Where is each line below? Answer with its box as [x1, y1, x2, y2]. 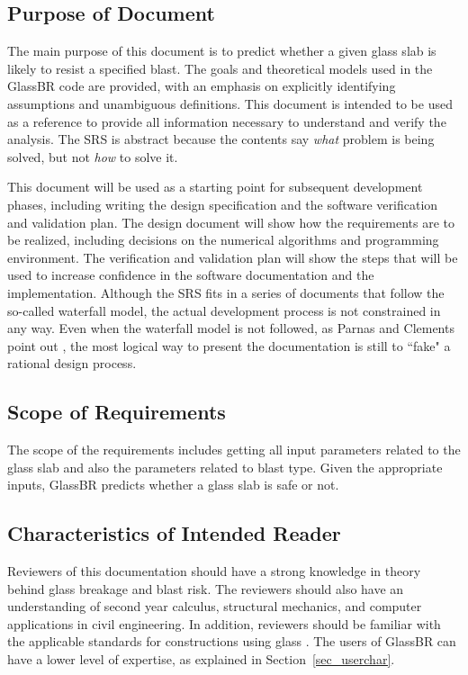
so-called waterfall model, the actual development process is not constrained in [7, 301, 441, 319]
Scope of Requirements [7, 398, 226, 426]
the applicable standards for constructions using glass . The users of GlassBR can [7, 632, 456, 651]
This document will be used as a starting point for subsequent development [7, 177, 423, 196]
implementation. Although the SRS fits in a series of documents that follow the [7, 283, 445, 301]
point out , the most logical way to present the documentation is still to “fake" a [7, 336, 451, 355]
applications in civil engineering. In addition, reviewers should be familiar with [7, 614, 441, 633]
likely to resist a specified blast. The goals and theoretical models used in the [7, 58, 433, 77]
